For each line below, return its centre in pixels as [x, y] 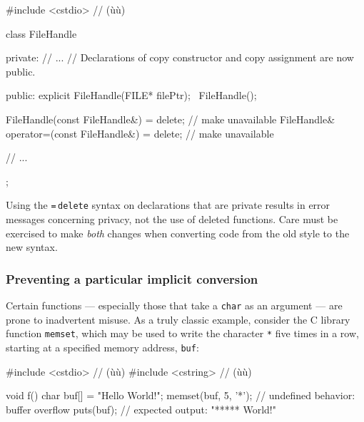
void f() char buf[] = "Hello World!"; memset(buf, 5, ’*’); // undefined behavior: [181, 395]
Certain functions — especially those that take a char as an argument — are [174, 305]
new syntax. [32, 247]
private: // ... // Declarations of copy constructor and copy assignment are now [180, 57]
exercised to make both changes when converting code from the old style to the [178, 233]
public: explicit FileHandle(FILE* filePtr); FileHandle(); [131, 95]
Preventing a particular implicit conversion [132, 278]
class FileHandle [41, 33]
